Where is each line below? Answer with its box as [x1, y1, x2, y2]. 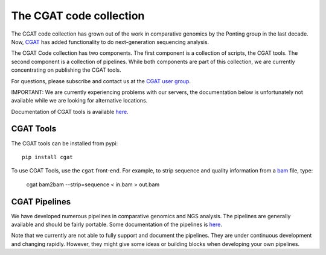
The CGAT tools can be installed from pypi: [11, 139, 118, 147]
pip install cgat [22, 154, 73, 160]
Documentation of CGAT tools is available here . [11, 108, 129, 115]
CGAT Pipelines [11, 197, 71, 207]
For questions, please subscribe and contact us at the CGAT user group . [11, 77, 191, 84]
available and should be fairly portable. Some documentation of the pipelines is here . [11, 221, 223, 228]
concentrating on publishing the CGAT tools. [11, 66, 122, 74]
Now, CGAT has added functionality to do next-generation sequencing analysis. [11, 38, 209, 45]
